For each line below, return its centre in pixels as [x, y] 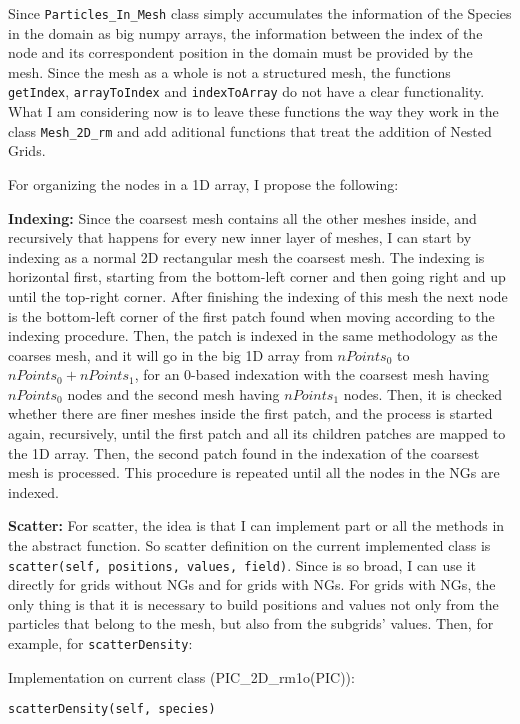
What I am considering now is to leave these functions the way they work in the [253, 111]
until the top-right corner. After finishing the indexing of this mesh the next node [258, 295]
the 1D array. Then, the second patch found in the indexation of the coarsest [244, 452]
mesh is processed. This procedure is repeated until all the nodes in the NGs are [254, 472]
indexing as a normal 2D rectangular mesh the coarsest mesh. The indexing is [246, 256]
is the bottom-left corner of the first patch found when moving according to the [251, 315]
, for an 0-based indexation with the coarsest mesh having [311, 374]
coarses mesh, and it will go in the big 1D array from [170, 354]
